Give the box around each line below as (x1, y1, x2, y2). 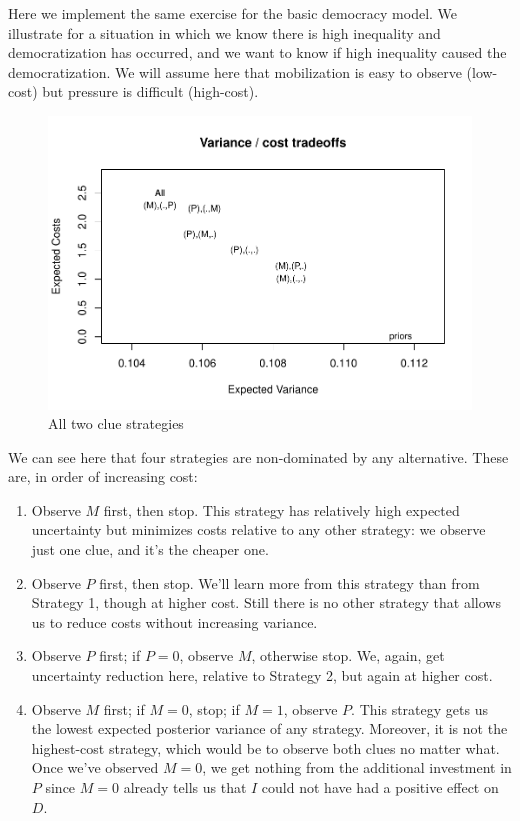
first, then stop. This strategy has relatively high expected (103, 499, 460, 520)
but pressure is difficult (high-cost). (42, 81, 259, 102)
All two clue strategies (48, 413, 184, 434)
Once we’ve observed (31, 757, 159, 778)
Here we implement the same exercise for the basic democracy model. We (8, 3, 458, 23)
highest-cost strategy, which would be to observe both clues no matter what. (31, 737, 500, 758)
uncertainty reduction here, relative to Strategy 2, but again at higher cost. (31, 665, 493, 686)
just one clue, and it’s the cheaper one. (31, 539, 269, 560)
